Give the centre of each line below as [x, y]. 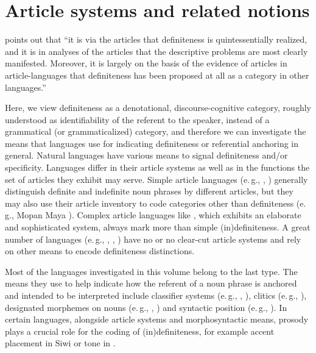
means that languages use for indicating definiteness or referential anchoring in [152, 143]
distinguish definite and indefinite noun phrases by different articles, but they [149, 191]
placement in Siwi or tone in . [60, 343]
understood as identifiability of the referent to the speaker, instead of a [137, 119]
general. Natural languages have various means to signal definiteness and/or [146, 155]
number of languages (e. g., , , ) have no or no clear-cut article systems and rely [153, 239]
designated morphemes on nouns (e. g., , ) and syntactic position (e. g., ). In [146, 307]
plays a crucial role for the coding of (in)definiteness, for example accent [140, 331]
